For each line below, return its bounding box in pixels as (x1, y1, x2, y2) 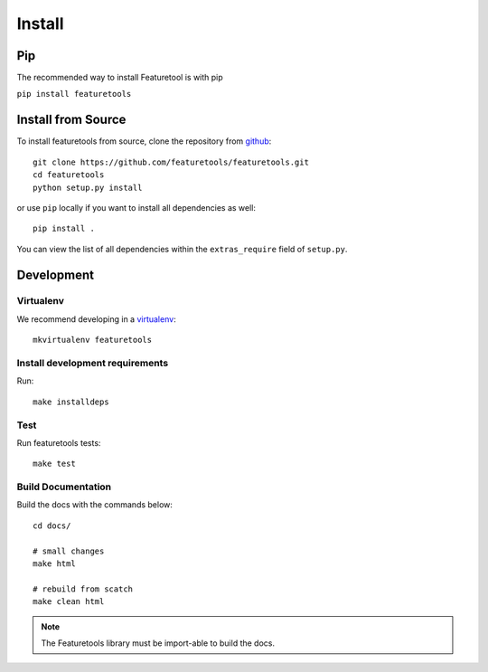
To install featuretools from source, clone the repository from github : (16, 136, 272, 147)
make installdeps (33, 396, 109, 407)
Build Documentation (16, 480, 112, 493)
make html (33, 559, 76, 569)
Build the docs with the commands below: (16, 499, 174, 510)
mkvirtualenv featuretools (33, 335, 153, 345)
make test (33, 459, 76, 469)
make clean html (33, 597, 105, 607)
